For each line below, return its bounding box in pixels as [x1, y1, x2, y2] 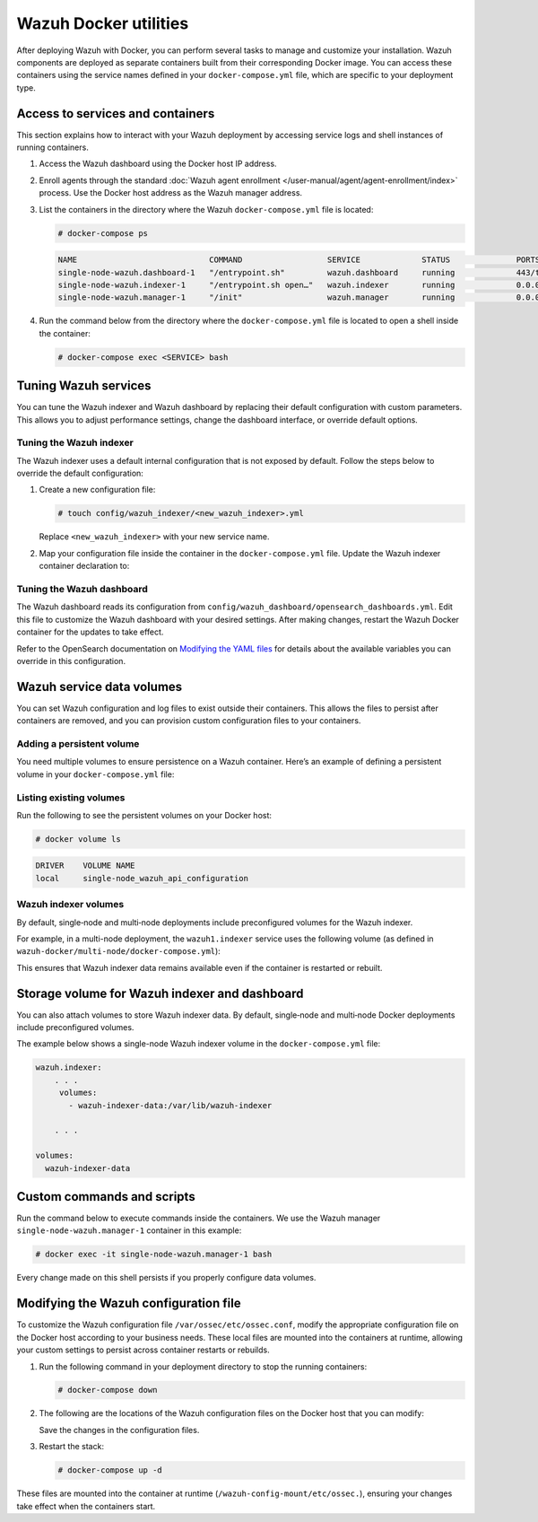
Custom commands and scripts [16, 1189, 196, 1204]
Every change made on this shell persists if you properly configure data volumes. [16, 1273, 317, 1283]
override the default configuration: [16, 468, 143, 479]
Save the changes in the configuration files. [39, 1424, 200, 1435]
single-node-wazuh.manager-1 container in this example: [16, 1225, 242, 1236]
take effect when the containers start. [16, 1500, 156, 1511]
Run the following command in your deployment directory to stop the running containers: [39, 1360, 368, 1372]
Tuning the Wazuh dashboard [16, 583, 148, 595]
